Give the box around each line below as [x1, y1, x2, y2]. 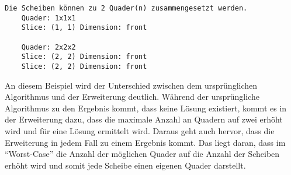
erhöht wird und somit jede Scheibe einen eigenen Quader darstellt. [5, 159, 246, 171]
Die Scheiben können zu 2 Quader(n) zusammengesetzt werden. [5, 4, 248, 12]
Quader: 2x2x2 [21, 43, 76, 51]
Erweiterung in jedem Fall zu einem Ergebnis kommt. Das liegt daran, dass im [5, 136, 286, 148]
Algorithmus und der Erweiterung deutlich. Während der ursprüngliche [5, 90, 259, 103]
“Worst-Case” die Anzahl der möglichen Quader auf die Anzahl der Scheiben [5, 148, 280, 160]
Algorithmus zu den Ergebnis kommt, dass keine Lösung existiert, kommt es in [5, 101, 287, 114]
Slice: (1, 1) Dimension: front [21, 23, 147, 32]
